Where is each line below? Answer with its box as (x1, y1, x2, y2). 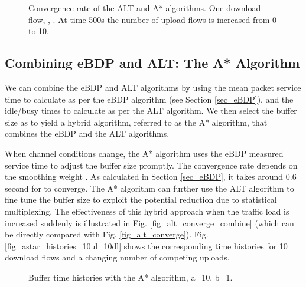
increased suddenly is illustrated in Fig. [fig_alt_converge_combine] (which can (5, 216, 294, 229)
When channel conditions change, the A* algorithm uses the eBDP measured (5, 147, 284, 159)
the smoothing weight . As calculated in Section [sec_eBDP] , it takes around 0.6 (5, 170, 297, 183)
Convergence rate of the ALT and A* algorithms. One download (28, 2, 261, 14)
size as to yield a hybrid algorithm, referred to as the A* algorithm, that (5, 116, 268, 128)
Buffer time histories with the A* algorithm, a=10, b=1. (28, 270, 233, 283)
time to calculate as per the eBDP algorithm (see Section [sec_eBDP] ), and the (5, 93, 294, 105)
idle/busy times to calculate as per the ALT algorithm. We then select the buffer (5, 104, 297, 117)
